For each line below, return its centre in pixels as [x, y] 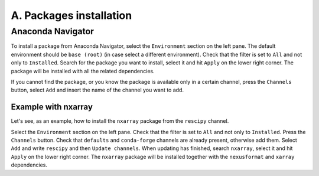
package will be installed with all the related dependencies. [83, 71]
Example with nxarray [52, 107]
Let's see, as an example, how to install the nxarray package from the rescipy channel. [120, 121]
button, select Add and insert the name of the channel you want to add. [97, 90]
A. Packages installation [71, 15]
